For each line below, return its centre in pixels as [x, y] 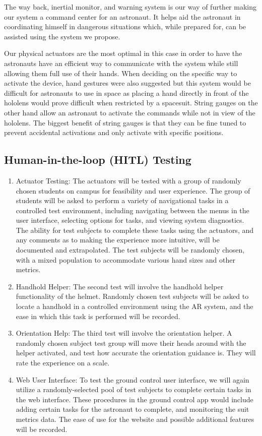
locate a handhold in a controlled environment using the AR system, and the [135, 306]
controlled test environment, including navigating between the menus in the [133, 210]
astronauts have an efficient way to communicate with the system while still [121, 63]
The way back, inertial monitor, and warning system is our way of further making [130, 7]
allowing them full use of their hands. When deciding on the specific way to [121, 73]
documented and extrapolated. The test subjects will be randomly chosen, [130, 250]
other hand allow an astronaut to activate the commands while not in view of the [130, 112]
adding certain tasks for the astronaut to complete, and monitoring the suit [133, 409]
